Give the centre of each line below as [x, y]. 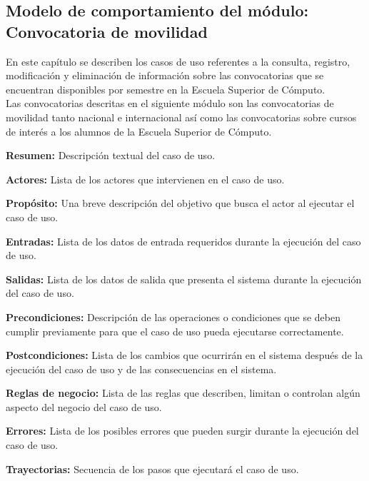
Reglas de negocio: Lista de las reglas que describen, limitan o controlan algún [183, 393]
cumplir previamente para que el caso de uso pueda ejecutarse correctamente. [175, 331]
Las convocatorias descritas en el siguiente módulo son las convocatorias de [170, 103]
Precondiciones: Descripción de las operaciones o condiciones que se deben [173, 317]
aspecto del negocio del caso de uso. [84, 406]
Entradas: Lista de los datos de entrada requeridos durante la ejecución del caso [183, 241]
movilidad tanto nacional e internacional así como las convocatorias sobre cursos [181, 117]
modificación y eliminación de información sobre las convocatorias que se [165, 75]
